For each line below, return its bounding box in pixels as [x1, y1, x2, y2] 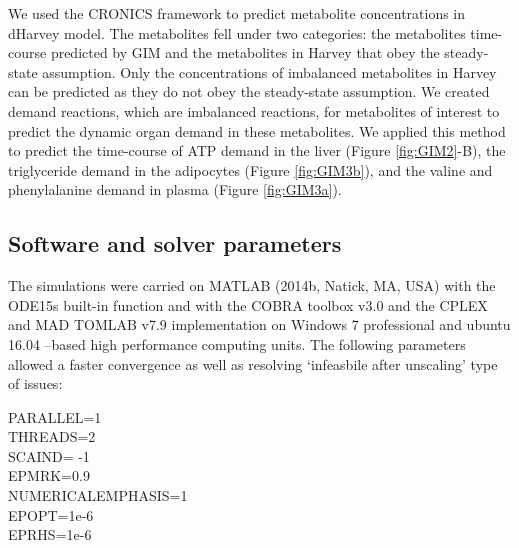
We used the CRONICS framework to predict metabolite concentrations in [8, 3, 466, 23]
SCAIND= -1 [8, 445, 90, 466]
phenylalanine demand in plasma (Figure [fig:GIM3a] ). [8, 179, 342, 200]
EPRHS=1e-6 [8, 524, 92, 545]
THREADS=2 [8, 426, 96, 447]
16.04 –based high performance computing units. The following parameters [8, 333, 466, 354]
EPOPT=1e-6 [8, 504, 94, 525]
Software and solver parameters [8, 228, 342, 259]
